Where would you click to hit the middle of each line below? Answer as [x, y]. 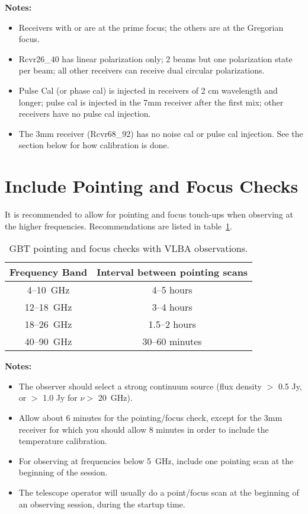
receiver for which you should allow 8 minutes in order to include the [144, 429]
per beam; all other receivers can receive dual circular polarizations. [142, 70]
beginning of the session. [63, 472]
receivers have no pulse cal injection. [85, 114]
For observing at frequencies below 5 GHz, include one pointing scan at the [156, 460]
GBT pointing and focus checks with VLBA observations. [129, 248]
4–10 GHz [48, 290]
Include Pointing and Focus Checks [152, 186]
